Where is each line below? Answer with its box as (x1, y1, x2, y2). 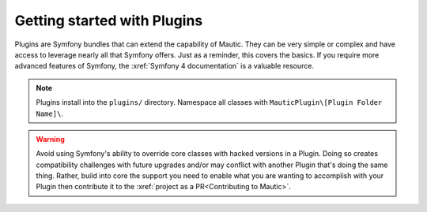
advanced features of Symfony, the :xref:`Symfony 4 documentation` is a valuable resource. (14, 61, 315, 71)
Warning (36, 134, 65, 143)
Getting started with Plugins (14, 12, 203, 29)
